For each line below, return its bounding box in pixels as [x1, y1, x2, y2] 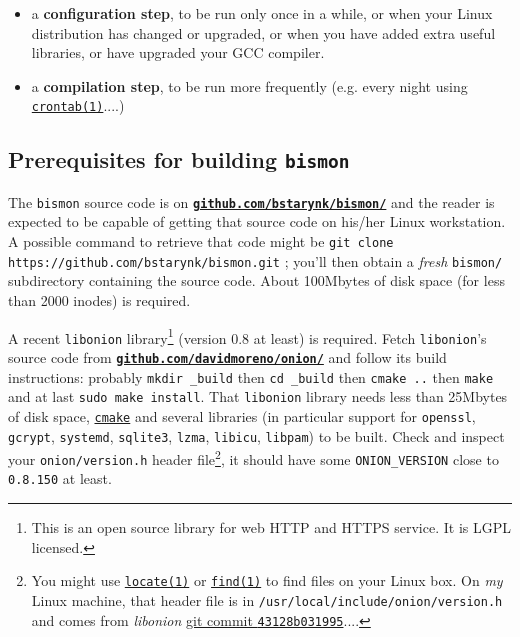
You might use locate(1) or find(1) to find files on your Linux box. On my [31, 570, 503, 591]
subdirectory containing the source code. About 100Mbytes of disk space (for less [8, 270, 505, 291]
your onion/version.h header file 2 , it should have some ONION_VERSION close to [8, 446, 499, 469]
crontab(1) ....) [31, 95, 125, 116]
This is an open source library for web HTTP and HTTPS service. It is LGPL [31, 517, 511, 538]
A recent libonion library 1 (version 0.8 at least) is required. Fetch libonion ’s [8, 324, 487, 348]
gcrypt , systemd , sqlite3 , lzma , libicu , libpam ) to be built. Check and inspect [8, 425, 505, 446]
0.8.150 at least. [8, 468, 112, 489]
